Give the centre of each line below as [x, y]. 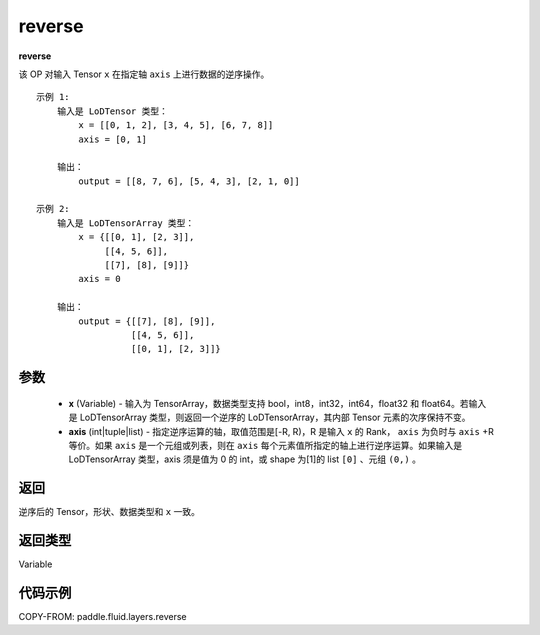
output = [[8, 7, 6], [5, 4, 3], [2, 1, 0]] [189, 181]
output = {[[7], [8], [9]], [147, 321]
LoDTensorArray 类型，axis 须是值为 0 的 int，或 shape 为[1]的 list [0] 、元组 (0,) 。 [245, 459]
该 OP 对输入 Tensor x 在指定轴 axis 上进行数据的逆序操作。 [144, 74]
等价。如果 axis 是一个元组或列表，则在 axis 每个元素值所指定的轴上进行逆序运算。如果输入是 [265, 445]
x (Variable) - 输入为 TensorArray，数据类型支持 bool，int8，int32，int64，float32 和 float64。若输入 [277, 403]
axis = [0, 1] [113, 139]
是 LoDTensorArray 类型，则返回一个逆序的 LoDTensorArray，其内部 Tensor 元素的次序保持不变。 [269, 417]
